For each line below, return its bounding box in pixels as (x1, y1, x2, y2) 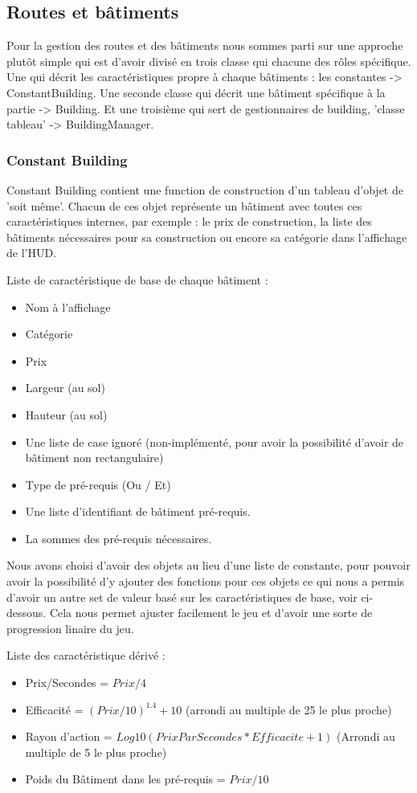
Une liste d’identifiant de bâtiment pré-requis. (25, 503, 251, 520)
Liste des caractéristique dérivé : (6, 647, 166, 664)
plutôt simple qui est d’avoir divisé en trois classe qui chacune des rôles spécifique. (6, 52, 411, 69)
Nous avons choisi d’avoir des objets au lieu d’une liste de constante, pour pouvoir (6, 557, 411, 574)
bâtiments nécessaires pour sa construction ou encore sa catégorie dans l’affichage (6, 228, 407, 245)
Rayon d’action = (25, 728, 112, 745)
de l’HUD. (6, 244, 57, 261)
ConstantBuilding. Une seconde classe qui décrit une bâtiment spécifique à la (6, 84, 386, 100)
